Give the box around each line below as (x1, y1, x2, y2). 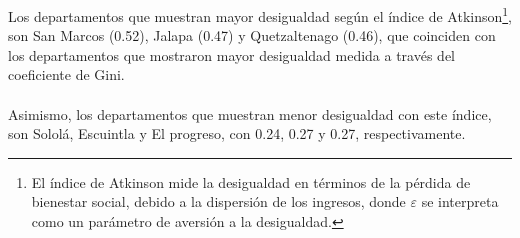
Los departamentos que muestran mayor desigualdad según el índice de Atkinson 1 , (8, 3, 513, 26)
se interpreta (421, 191, 499, 212)
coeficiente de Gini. (8, 64, 125, 85)
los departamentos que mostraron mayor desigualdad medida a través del (8, 44, 456, 65)
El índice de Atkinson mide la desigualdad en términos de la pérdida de (31, 171, 471, 192)
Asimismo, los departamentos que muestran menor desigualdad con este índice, (8, 103, 492, 124)
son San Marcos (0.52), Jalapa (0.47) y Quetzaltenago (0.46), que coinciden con (8, 25, 496, 46)
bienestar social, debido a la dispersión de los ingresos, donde (31, 191, 406, 212)
